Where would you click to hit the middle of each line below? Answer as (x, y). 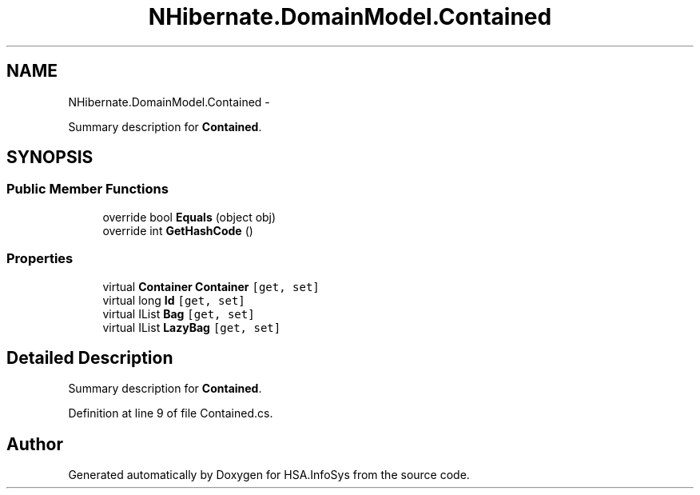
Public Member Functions (87, 189)
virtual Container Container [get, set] (211, 286)
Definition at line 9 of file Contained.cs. (171, 413)
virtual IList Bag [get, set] (179, 313)
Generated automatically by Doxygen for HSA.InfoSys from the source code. (269, 475)
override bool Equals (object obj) (189, 217)
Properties (40, 259)
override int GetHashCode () (178, 230)
